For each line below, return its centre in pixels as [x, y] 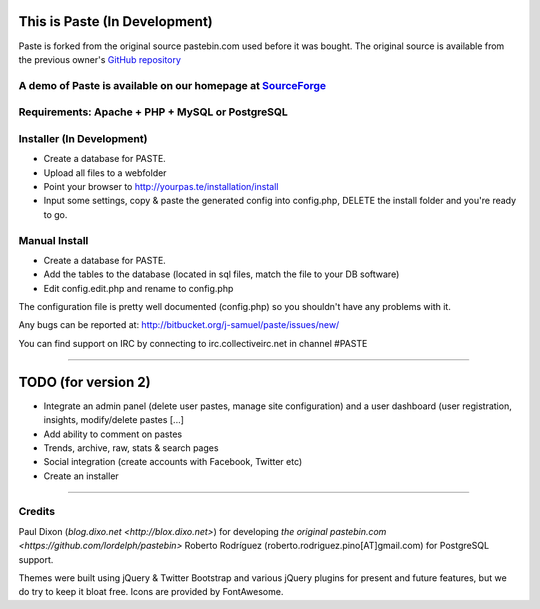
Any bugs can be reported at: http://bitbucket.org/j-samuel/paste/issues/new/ [179, 325]
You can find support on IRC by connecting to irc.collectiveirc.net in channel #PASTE [193, 343]
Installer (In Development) [83, 138]
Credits [36, 512]
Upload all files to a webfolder [105, 172]
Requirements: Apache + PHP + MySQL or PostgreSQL [153, 112]
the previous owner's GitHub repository [100, 59]
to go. [55, 214]
